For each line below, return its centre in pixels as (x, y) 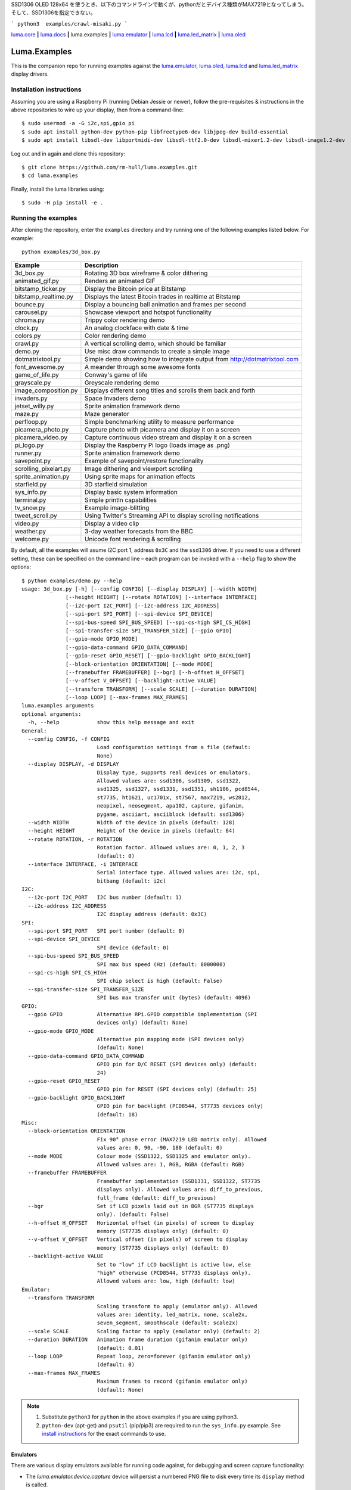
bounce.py (29, 305)
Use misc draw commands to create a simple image (157, 352)
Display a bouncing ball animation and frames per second (165, 305)
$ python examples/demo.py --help (72, 581)
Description (101, 265)
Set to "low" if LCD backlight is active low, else (174, 1264)
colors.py (28, 336)
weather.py (30, 532)
